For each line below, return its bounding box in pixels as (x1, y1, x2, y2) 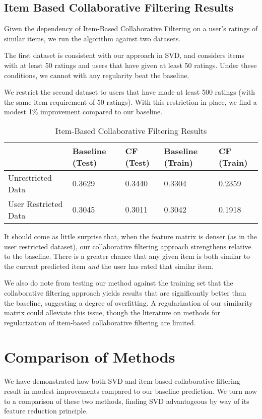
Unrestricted (8, 171, 52, 183)
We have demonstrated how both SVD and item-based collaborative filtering (4, 376, 240, 386)
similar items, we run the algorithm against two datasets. (4, 33, 181, 43)
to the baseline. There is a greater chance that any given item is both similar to (4, 251, 250, 261)
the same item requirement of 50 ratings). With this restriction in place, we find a (4, 96, 257, 107)
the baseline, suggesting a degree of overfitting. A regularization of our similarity (4, 297, 253, 308)
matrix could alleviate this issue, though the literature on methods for (4, 307, 221, 318)
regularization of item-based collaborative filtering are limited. (4, 317, 196, 327)
